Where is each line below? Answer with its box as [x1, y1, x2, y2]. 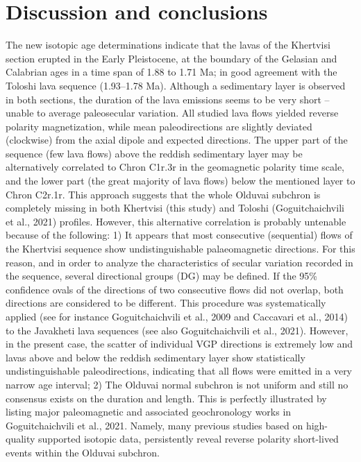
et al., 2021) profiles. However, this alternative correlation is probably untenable [6, 214, 346, 228]
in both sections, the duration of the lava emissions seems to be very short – [6, 92, 330, 106]
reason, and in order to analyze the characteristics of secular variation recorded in [6, 255, 353, 269]
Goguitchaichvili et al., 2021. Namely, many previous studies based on [6, 418, 303, 432]
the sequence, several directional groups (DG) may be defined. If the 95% [6, 268, 318, 283]
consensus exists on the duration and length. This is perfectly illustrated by [6, 391, 327, 405]
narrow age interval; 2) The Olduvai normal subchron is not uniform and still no [6, 377, 349, 391]
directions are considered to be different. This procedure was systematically [6, 296, 326, 310]
